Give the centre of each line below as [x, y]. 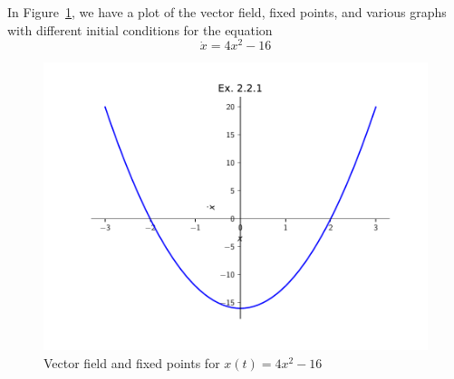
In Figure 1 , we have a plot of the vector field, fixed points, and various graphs [227, 12]
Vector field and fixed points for [132, 362]
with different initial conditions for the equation [140, 29]
